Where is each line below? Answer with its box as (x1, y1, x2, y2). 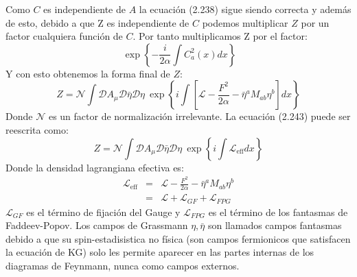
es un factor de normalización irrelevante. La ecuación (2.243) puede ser (48, 109, 351, 123)
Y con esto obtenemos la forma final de (5, 66, 170, 80)
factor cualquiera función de (5, 29, 123, 43)
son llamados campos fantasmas (207, 218, 342, 232)
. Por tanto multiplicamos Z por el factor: (133, 29, 308, 43)
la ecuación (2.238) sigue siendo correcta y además (139, 2, 352, 16)
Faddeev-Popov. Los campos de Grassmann (5, 218, 188, 232)
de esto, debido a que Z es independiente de (5, 15, 189, 29)
